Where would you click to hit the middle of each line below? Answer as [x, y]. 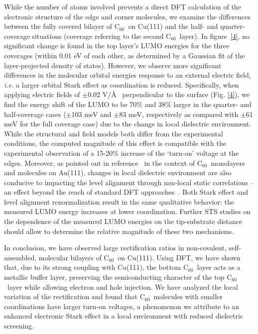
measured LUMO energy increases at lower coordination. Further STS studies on [127, 211]
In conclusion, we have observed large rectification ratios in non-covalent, [115, 248]
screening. [19, 326]
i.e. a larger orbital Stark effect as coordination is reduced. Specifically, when [122, 84]
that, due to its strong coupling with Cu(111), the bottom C [96, 267]
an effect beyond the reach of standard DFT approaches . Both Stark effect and [126, 192]
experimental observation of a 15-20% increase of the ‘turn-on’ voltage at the [121, 153]
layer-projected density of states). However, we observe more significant [113, 65]
